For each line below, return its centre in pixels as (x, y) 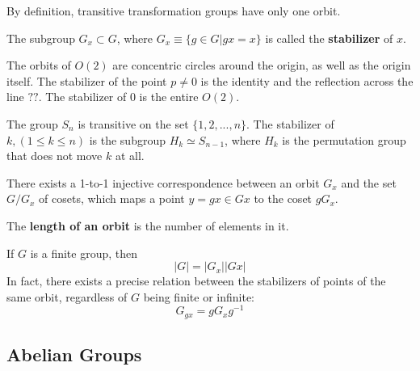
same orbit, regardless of (67, 296)
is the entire (169, 97)
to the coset (283, 198)
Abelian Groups (74, 354)
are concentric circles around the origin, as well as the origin (262, 65)
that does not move (55, 156)
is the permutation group (344, 139)
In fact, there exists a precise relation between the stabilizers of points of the (196, 281)
